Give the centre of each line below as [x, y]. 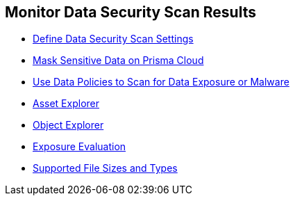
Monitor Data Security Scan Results [130, 12]
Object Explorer [68, 125]
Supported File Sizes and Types [105, 168]
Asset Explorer [66, 104]
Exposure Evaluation [79, 147]
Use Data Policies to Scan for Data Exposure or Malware [161, 82]
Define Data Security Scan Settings [113, 39]
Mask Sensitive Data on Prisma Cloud [118, 61]
